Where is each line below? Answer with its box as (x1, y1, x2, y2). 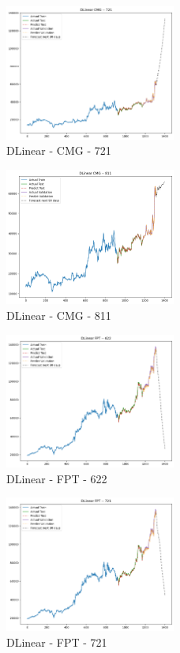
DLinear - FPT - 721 (6, 633, 107, 650)
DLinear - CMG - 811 (6, 306, 111, 323)
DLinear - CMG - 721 (6, 142, 111, 159)
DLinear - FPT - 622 (6, 470, 107, 486)
